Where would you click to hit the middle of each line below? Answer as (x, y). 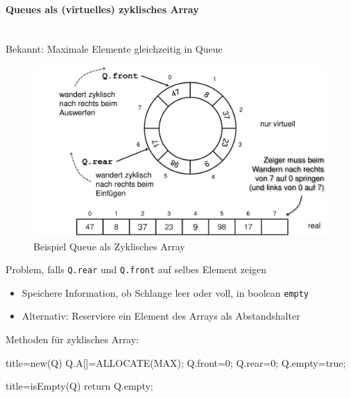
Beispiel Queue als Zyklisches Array (109, 246)
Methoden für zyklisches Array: (72, 339)
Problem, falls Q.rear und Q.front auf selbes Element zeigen (136, 269)
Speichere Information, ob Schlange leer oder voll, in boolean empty (165, 292)
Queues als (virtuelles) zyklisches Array (102, 9)
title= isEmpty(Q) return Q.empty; (79, 386)
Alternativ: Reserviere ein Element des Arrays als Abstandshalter (161, 316)
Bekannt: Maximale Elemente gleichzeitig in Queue (114, 49)
